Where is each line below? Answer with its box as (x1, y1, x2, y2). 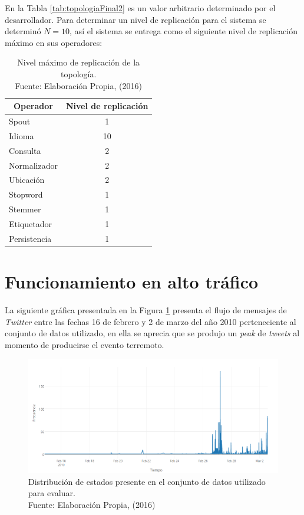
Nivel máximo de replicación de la (17, 56, 140, 68)
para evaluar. (28, 487, 75, 499)
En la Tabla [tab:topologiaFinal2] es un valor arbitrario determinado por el (5, 2, 276, 14)
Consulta (9, 144, 41, 156)
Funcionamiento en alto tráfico (5, 270, 259, 294)
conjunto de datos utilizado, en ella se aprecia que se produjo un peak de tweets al (5, 327, 300, 339)
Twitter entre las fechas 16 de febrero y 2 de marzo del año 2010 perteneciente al (5, 315, 296, 327)
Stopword (9, 188, 43, 201)
